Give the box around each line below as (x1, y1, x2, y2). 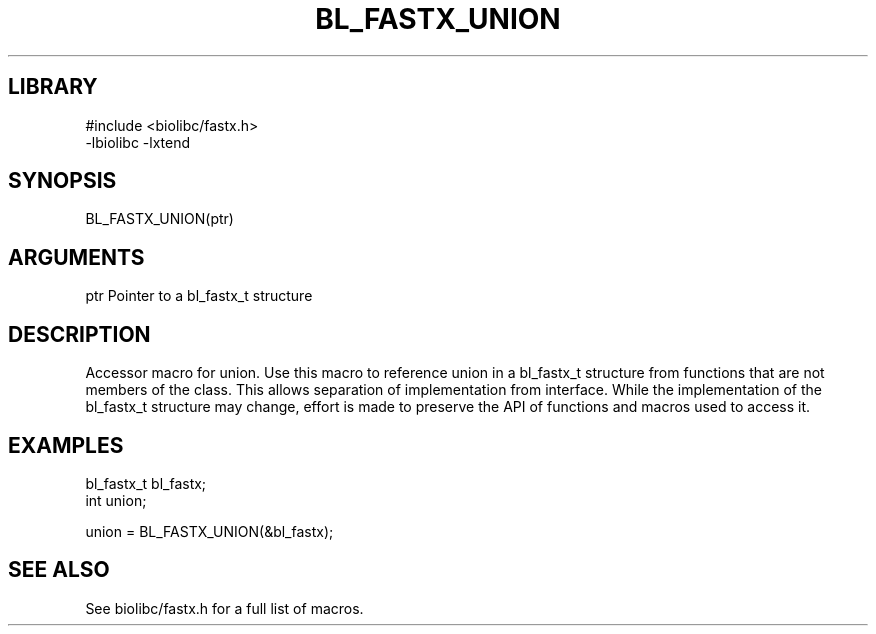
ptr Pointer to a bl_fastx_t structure (85, 287, 313, 305)
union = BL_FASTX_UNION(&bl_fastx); (85, 522, 334, 540)
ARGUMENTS (8, 244, 145, 270)
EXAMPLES (8, 432, 124, 458)
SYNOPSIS (8, 168, 117, 194)
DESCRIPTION (8, 321, 151, 347)
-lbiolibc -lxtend (85, 133, 191, 151)
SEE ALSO (8, 557, 110, 583)
